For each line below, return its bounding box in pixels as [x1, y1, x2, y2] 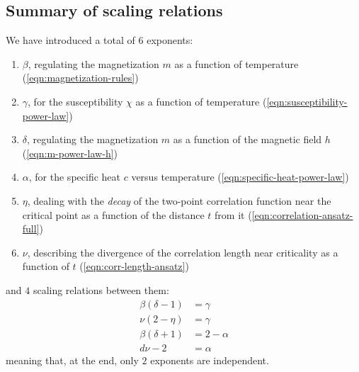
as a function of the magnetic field [173, 132, 322, 147]
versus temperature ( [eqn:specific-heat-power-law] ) [131, 169, 349, 184]
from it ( [215, 207, 252, 222]
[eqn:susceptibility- [266, 94, 348, 108]
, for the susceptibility [28, 94, 123, 108]
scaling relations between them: [33, 282, 169, 297]
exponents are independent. [150, 352, 269, 367]
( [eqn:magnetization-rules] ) [22, 70, 139, 85]
